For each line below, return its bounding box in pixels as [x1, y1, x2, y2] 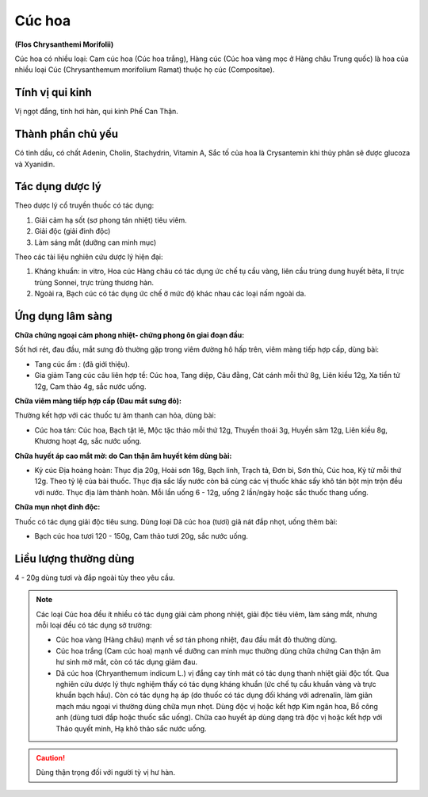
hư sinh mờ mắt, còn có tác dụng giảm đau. [55, 658, 198, 667]
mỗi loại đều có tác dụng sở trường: [36, 620, 152, 630]
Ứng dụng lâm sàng [14, 309, 113, 322]
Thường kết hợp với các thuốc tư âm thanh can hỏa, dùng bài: [14, 410, 216, 420]
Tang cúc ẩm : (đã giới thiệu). [34, 359, 130, 368]
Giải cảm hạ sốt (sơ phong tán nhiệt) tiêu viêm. [34, 215, 187, 225]
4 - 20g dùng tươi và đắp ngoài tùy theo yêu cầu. [14, 573, 175, 582]
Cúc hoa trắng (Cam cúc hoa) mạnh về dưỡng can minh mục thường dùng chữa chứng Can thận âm [55, 646, 381, 655]
